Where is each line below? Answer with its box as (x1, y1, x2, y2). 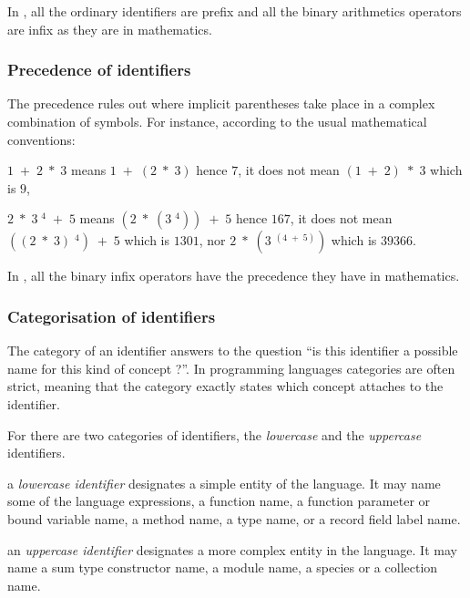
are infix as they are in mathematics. (7, 19, 212, 38)
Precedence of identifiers (7, 58, 191, 81)
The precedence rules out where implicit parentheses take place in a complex (7, 94, 435, 113)
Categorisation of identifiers (7, 304, 216, 327)
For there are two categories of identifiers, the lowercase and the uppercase (7, 425, 422, 444)
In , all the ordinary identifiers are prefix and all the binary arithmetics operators (7, 2, 462, 20)
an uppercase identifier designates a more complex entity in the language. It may (7, 540, 457, 559)
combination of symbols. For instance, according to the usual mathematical (7, 112, 427, 130)
